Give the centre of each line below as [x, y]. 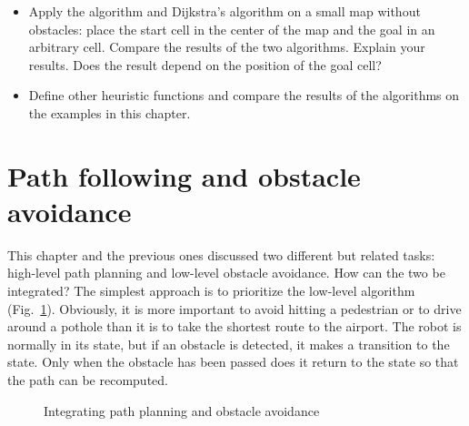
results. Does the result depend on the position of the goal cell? [205, 64]
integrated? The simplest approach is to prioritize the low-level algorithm [211, 291]
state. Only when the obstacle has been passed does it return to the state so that [233, 362]
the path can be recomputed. [88, 380]
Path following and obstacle [184, 175]
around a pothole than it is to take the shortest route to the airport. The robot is [234, 326]
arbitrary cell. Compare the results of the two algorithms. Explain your [227, 47]
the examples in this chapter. [110, 112]
